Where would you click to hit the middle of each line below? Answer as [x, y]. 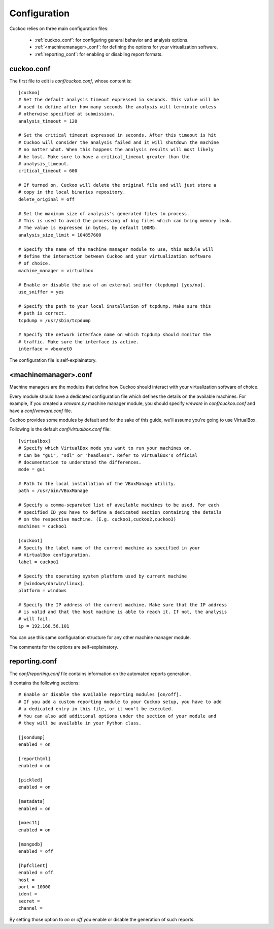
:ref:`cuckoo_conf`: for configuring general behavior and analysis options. [112, 40]
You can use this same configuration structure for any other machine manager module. [100, 637]
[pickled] [30, 780]
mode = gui [32, 470]
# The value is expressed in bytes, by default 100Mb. [88, 228]
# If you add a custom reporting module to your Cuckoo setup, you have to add [120, 702]
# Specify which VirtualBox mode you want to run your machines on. [105, 448]
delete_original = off [47, 199]
